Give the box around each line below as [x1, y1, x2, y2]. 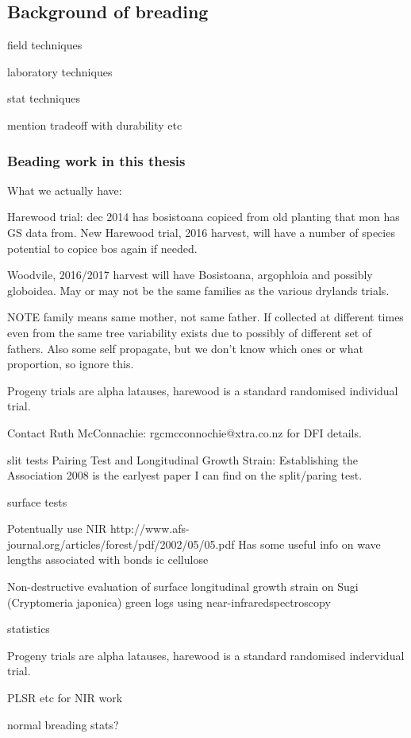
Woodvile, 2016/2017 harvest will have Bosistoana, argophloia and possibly [7, 266, 373, 283]
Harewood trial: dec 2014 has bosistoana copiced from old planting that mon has [7, 208, 400, 225]
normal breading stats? [7, 716, 119, 732]
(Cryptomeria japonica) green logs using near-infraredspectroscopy [7, 593, 331, 610]
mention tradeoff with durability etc [7, 116, 182, 133]
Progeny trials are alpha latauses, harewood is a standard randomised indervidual [7, 647, 405, 663]
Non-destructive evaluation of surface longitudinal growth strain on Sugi [7, 578, 359, 595]
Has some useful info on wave [238, 535, 381, 552]
